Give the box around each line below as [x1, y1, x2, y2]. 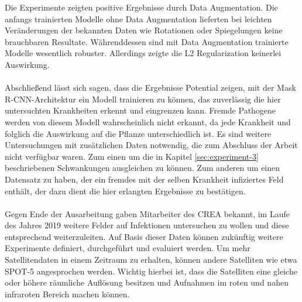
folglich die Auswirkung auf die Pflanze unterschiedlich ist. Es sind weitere [5, 127, 272, 139]
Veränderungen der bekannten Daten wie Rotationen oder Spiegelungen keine [5, 24, 283, 36]
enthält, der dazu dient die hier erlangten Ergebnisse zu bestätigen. [5, 184, 246, 197]
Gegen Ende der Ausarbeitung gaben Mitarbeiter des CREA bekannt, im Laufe [5, 207, 290, 219]
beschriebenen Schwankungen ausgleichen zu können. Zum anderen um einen [5, 162, 280, 174]
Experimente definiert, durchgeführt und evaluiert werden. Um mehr [5, 242, 250, 254]
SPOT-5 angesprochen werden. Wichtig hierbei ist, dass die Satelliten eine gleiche [5, 265, 297, 277]
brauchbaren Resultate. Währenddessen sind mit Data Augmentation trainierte [5, 35, 289, 47]
